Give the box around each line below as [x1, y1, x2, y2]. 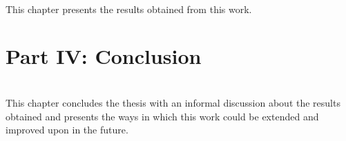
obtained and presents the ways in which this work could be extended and [6, 109, 319, 123]
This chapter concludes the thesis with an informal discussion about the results [6, 95, 340, 109]
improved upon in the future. [6, 122, 128, 137]
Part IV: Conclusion [6, 42, 202, 70]
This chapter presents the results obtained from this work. [6, 1, 252, 16]
